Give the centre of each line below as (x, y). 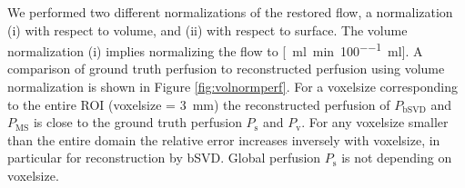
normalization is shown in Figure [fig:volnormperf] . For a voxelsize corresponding (232, 87)
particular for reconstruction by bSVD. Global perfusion (164, 158)
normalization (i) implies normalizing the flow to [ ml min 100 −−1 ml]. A (215, 49)
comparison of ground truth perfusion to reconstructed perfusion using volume (226, 69)
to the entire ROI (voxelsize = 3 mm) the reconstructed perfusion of (199, 104)
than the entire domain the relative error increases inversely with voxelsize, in (224, 139)
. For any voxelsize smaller (375, 122)
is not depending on (397, 158)
